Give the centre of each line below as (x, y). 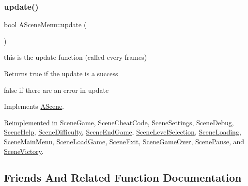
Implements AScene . (34, 106)
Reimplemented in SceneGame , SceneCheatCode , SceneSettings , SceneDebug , (119, 122)
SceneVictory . (24, 151)
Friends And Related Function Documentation (123, 177)
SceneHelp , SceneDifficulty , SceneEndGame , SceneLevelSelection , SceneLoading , (123, 132)
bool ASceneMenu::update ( (45, 25)
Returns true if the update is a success (61, 73)
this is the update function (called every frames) (76, 57)
